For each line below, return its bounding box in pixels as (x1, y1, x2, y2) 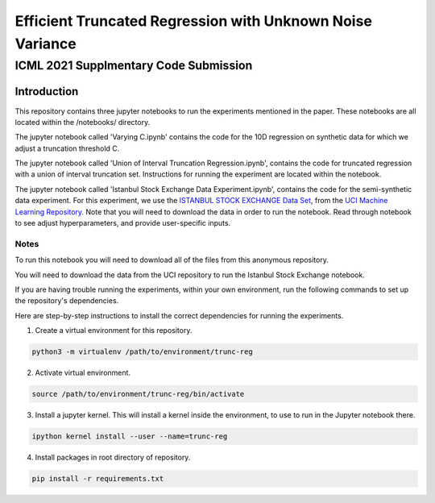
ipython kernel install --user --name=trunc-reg (31, 432, 228, 441)
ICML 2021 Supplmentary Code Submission (14, 58, 253, 73)
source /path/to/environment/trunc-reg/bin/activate (31, 389, 245, 399)
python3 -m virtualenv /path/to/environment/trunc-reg (31, 347, 253, 356)
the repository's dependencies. (14, 296, 119, 306)
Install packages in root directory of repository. (35, 452, 191, 463)
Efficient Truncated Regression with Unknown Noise (14, 12, 372, 30)
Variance (14, 35, 77, 52)
